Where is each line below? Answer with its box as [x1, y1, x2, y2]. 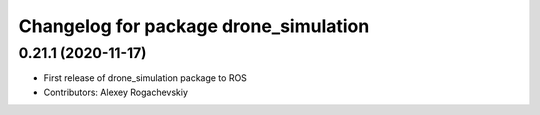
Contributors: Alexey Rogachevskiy [43, 86, 189, 98]
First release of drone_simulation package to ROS [43, 72, 247, 84]
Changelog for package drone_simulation [18, 15, 370, 37]
